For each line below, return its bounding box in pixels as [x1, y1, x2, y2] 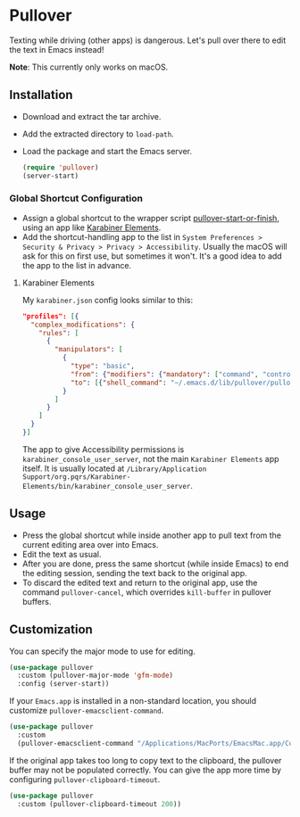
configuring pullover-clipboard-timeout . [9, 773, 161, 785]
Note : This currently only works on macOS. [9, 62, 169, 72]
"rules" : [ [38, 328, 79, 337]
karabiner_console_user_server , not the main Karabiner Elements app [21, 453, 279, 464]
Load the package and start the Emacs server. [21, 145, 192, 156]
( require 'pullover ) [21, 162, 99, 172]
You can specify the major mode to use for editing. [9, 646, 196, 656]
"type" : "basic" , [70, 362, 136, 371]
